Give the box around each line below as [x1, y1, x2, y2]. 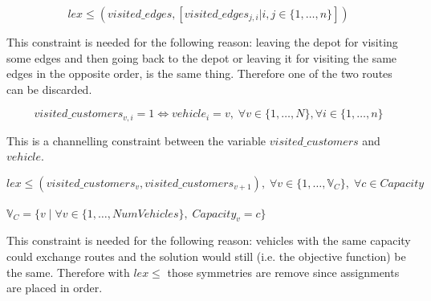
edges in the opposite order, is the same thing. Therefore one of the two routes [6, 65, 392, 82]
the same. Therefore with [6, 263, 130, 280]
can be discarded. [6, 80, 92, 97]
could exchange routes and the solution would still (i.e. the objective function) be [6, 248, 406, 264]
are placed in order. [6, 279, 103, 296]
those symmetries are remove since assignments [167, 263, 400, 280]
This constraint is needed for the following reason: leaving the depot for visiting [6, 34, 398, 50]
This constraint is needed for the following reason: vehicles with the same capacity [6, 232, 411, 249]
